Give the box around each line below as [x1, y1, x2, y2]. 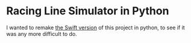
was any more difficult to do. [6, 30, 77, 37]
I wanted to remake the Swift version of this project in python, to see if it [6, 24, 185, 31]
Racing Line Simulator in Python [6, 4, 169, 18]
